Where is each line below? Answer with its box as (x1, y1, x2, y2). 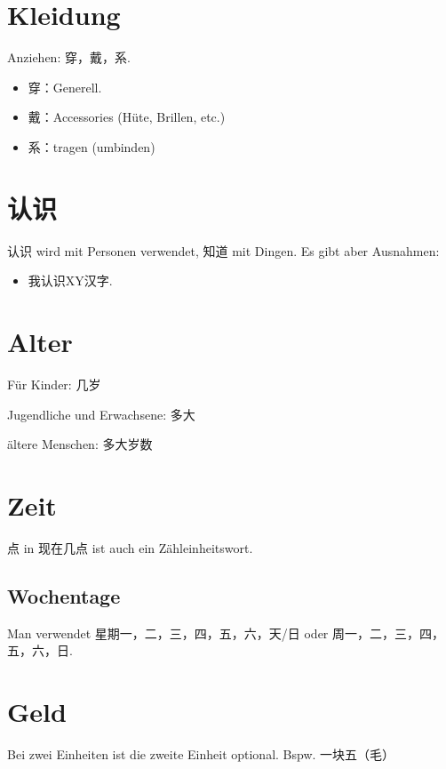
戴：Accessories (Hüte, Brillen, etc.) (28, 108, 226, 126)
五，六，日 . (7, 641, 73, 660)
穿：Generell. (28, 77, 102, 96)
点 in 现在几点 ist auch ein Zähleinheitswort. (7, 538, 253, 557)
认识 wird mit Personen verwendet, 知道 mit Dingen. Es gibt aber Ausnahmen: (7, 241, 440, 260)
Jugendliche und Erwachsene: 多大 (7, 405, 195, 423)
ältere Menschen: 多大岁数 (7, 435, 153, 453)
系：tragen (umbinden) (28, 137, 155, 156)
